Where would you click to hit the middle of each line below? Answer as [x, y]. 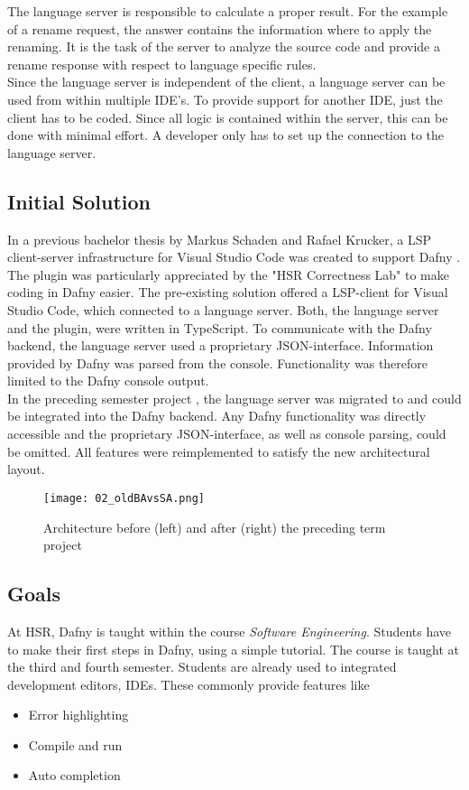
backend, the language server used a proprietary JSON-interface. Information [221, 345]
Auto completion [74, 775]
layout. [26, 469]
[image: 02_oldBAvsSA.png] [124, 498]
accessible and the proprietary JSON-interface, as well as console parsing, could [227, 434]
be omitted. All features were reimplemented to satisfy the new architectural [219, 451]
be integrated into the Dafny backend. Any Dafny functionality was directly [217, 416]
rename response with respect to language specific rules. [162, 64]
